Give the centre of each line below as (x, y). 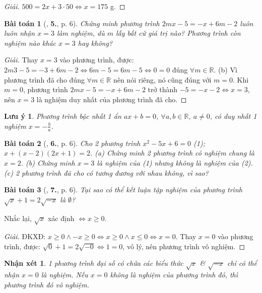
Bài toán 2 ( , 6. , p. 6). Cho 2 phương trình (72, 143)
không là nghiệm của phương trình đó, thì (174, 275)
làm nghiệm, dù (81, 33)
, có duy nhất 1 (233, 116)
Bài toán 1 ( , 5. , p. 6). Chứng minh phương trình (82, 23)
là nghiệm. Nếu (64, 275)
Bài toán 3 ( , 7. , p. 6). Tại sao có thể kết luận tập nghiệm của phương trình (123, 190)
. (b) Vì (225, 69)
